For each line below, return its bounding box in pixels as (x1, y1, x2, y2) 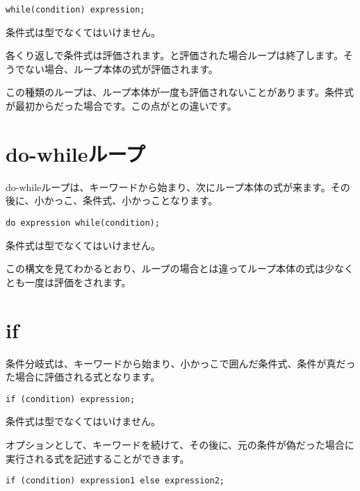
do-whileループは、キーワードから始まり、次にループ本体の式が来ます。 (6, 179, 331, 194)
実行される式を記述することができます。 (6, 451, 190, 465)
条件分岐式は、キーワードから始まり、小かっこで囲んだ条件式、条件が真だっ (6, 356, 356, 370)
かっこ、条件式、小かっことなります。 (44, 193, 218, 208)
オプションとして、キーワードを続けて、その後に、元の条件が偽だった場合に (6, 437, 354, 451)
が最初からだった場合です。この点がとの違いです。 (6, 99, 237, 113)
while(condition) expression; (6, 5, 145, 15)
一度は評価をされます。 (24, 274, 131, 289)
